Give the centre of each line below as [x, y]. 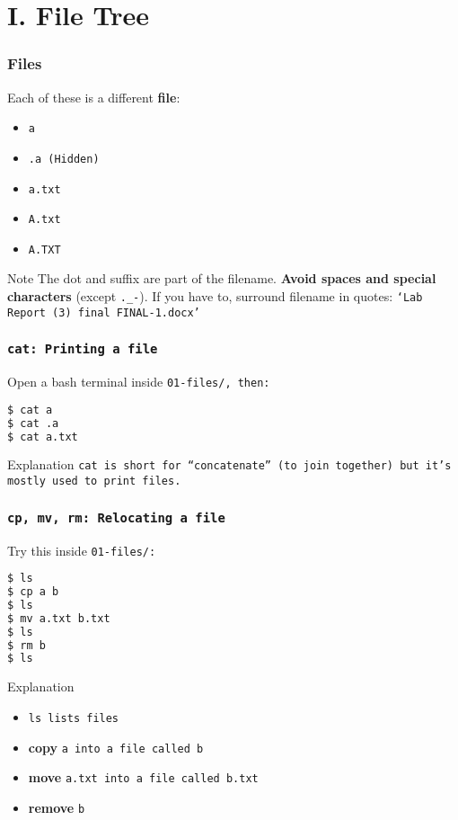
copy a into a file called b [116, 747]
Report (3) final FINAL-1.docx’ [104, 312]
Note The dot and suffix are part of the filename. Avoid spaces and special [222, 278]
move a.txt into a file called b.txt [143, 777]
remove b [57, 807]
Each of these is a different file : [94, 97]
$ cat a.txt [43, 437]
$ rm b [26, 645]
